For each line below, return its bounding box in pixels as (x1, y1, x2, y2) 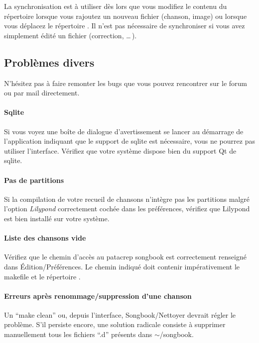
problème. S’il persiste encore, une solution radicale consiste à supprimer (4, 319, 226, 330)
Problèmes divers (4, 54, 95, 70)
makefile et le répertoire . (4, 271, 81, 281)
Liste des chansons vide (4, 233, 86, 243)
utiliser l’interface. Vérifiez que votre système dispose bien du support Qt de (4, 145, 237, 156)
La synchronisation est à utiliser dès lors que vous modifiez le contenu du (4, 1, 227, 11)
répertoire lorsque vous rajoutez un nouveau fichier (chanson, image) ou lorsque (4, 10, 247, 21)
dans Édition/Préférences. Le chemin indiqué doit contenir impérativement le (4, 261, 240, 271)
